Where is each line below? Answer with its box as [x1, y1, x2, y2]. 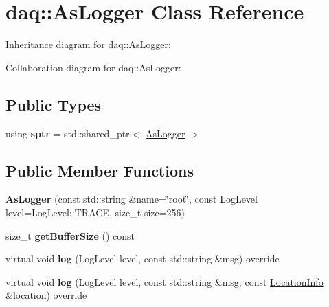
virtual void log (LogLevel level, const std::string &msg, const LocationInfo [5, 274, 324, 288]
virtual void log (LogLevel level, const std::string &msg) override [5, 251, 280, 266]
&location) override [5, 288, 87, 302]
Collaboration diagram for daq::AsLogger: [5, 60, 181, 74]
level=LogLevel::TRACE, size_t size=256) [5, 205, 185, 219]
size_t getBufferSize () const [5, 228, 135, 242]
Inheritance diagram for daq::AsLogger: [5, 37, 171, 52]
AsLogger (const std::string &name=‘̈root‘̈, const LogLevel [5, 192, 258, 206]
